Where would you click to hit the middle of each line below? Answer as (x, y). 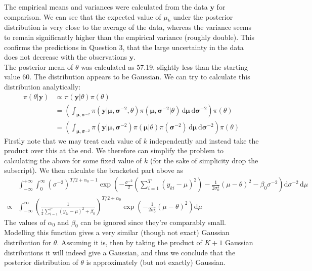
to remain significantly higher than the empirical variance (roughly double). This (129, 37)
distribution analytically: (42, 86)
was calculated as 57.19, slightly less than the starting (165, 66)
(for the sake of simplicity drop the (204, 160)
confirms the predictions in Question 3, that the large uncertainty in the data (124, 47)
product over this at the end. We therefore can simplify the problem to (114, 150)
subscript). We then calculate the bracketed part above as (94, 170)
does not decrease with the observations (66, 57)
